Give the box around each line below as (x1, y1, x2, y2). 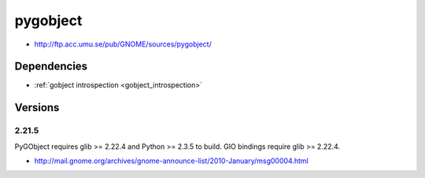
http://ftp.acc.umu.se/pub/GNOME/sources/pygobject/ (34, 39, 212, 49)
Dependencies (14, 60, 88, 73)
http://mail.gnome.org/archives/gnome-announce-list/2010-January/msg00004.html (34, 156, 309, 165)
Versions (14, 101, 60, 114)
